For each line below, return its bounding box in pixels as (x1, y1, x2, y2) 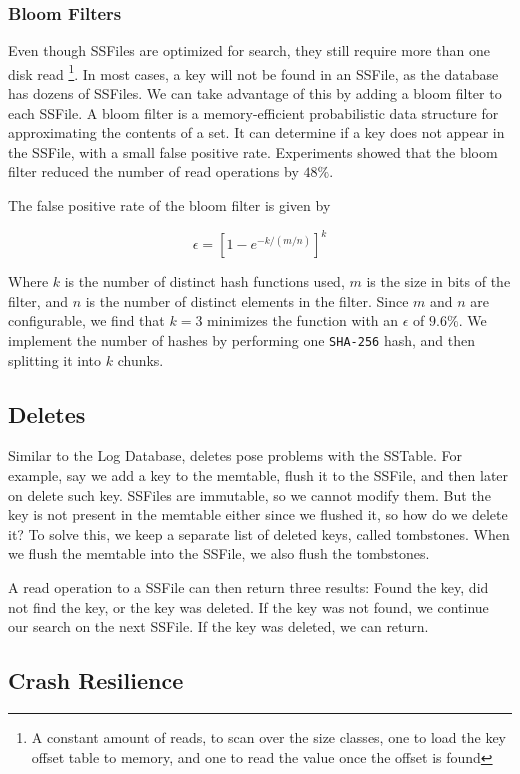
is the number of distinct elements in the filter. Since (85, 290, 409, 311)
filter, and (8, 290, 68, 311)
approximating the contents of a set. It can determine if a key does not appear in (8, 122, 505, 143)
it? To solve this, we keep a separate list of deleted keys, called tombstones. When (8, 523, 510, 544)
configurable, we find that (8, 310, 165, 331)
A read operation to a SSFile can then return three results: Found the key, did (8, 576, 489, 597)
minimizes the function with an (207, 310, 399, 331)
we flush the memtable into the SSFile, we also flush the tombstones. (8, 543, 430, 564)
